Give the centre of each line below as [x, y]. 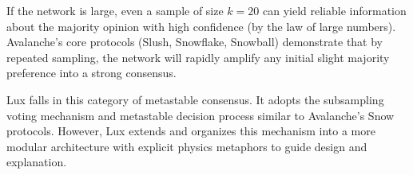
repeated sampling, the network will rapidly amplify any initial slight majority [198, 57]
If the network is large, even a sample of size [115, 10]
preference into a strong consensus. [91, 73]
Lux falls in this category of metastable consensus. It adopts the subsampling [195, 99]
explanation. [37, 162]
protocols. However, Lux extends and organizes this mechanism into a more [191, 131]
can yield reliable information [334, 10]
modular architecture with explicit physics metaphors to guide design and [187, 146]
